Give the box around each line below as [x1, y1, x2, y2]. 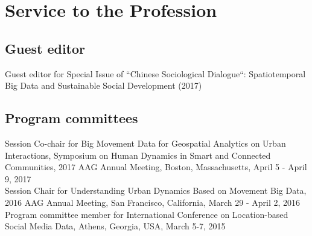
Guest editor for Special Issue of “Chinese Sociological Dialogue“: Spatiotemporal [5, 67, 306, 80]
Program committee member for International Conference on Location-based [5, 208, 288, 220]
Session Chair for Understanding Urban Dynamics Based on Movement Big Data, [5, 184, 307, 197]
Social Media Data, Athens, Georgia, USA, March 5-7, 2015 [5, 220, 226, 232]
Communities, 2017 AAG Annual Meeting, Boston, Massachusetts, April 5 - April [5, 161, 307, 173]
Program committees [5, 109, 138, 127]
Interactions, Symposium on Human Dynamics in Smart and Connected [5, 148, 271, 161]
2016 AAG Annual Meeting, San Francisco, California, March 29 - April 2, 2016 [5, 196, 301, 208]
